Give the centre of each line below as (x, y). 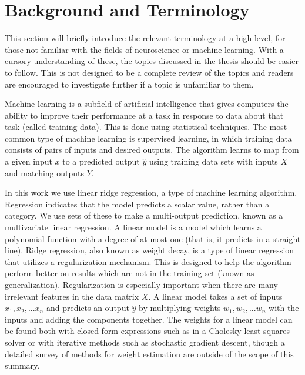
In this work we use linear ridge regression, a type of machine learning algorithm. (151, 192)
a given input (29, 161)
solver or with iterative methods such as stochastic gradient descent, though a (145, 342)
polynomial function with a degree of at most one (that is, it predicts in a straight (153, 238)
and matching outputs (45, 173)
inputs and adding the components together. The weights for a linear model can (149, 319)
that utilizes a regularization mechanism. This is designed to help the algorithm (148, 261)
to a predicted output (101, 161)
